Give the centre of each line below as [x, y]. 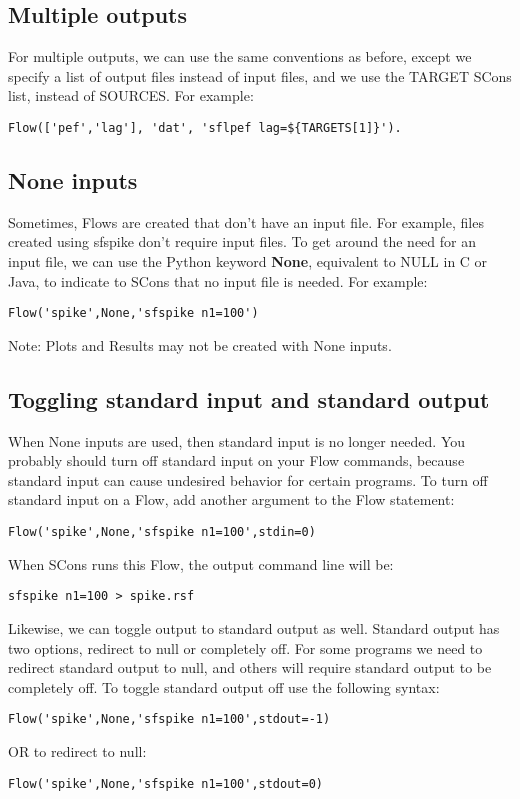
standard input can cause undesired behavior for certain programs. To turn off [248, 479]
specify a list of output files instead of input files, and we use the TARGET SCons [260, 75]
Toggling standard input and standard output [249, 398]
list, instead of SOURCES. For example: [131, 95]
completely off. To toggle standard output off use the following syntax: [224, 686]
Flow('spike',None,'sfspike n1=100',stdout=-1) [169, 719]
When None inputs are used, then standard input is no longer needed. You [237, 440]
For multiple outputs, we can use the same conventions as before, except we [240, 56]
